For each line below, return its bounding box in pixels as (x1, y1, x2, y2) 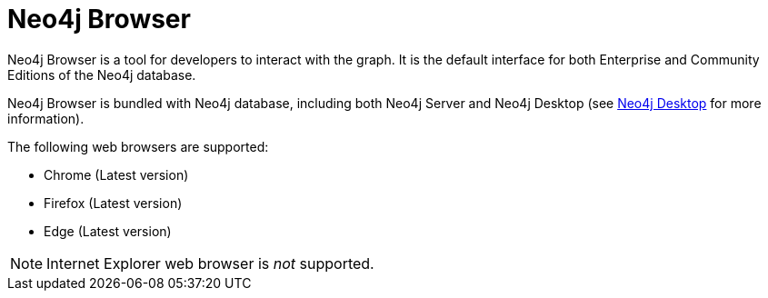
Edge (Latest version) (44, 223, 172, 239)
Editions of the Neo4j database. (7, 66, 196, 83)
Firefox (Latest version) (44, 194, 183, 211)
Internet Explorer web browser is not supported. (46, 253, 374, 273)
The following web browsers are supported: (7, 138, 269, 154)
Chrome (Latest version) (44, 166, 189, 183)
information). (7, 110, 85, 126)
